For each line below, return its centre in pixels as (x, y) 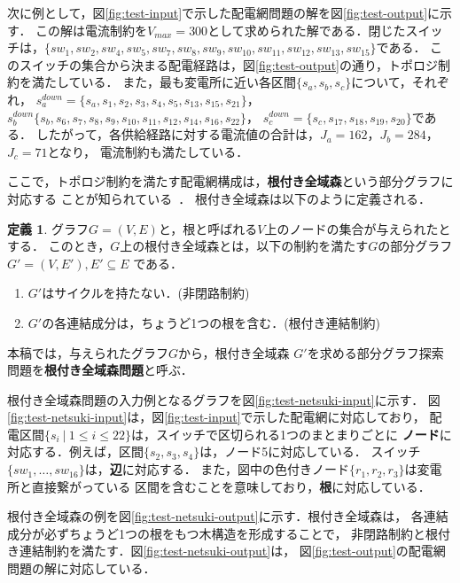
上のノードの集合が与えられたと (358, 228)
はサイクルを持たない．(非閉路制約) (146, 293)
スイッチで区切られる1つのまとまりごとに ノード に (304, 434)
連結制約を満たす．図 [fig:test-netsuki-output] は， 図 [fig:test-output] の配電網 (232, 551)
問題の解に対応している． (82, 568)
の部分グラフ (415, 246)
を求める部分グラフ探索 (375, 352)
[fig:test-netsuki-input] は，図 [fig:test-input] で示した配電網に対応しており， (216, 417)
